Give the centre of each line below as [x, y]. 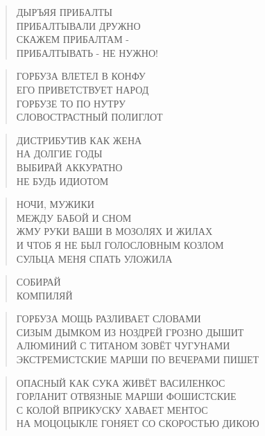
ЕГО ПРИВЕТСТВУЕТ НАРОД [83, 89]
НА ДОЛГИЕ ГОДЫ [59, 154]
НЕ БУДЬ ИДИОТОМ [62, 181]
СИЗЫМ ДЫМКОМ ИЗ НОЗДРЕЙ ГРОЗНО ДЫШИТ [130, 332]
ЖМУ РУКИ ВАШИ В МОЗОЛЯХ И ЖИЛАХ [114, 231]
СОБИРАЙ [39, 282]
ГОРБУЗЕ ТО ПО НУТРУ [71, 103]
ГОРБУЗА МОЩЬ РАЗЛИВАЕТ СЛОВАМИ [109, 319]
